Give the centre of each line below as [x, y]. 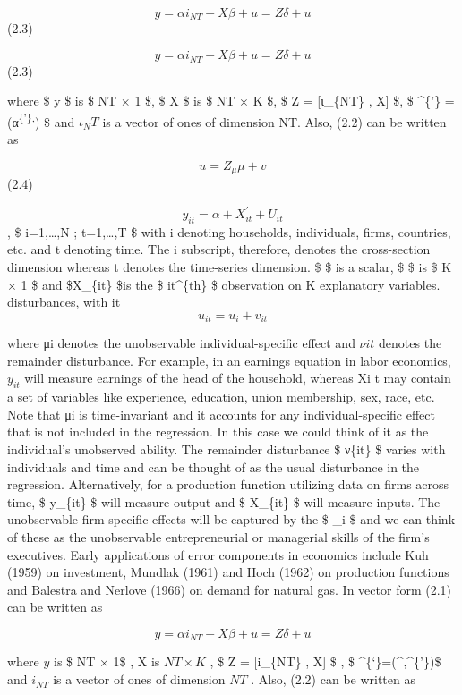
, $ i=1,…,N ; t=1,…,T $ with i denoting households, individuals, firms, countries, [229, 231]
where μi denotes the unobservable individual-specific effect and [181, 343]
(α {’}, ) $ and [41, 120]
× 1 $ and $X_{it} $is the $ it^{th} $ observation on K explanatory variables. [224, 284]
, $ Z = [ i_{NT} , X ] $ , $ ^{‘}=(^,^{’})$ [325, 661]
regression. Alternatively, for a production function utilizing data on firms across [228, 484]
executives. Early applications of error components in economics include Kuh [218, 554]
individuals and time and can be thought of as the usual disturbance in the [214, 466]
